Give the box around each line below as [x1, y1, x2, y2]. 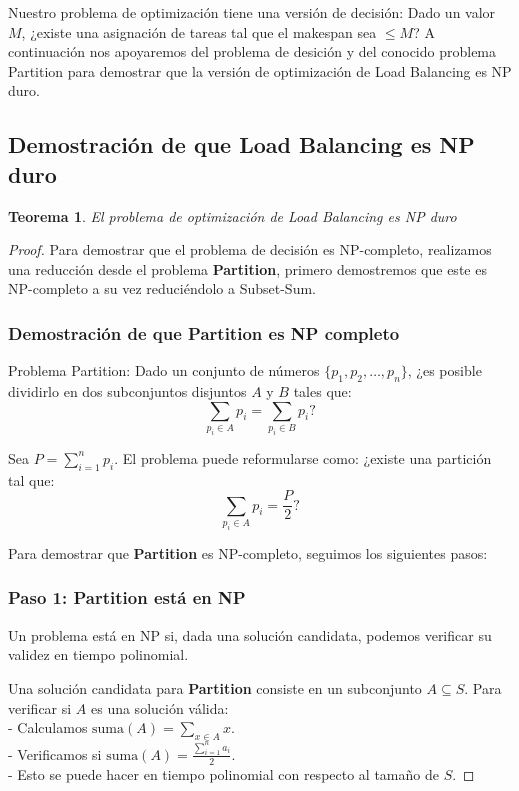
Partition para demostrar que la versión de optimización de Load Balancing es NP [8, 60, 512, 81]
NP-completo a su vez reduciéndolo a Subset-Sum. [8, 278, 316, 299]
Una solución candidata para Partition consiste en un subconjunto [8, 677, 422, 698]
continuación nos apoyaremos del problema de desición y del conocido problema [8, 41, 497, 62]
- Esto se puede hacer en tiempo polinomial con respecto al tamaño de [8, 763, 439, 784]
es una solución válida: [90, 697, 229, 718]
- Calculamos [8, 717, 88, 738]
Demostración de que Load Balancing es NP [8, 129, 475, 160]
